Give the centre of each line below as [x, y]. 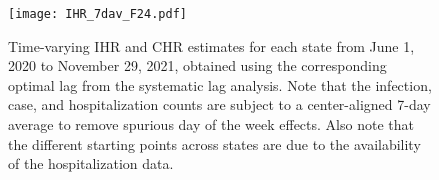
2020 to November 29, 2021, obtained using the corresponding [197, 65]
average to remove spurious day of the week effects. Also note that [211, 124]
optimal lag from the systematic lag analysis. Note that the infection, [220, 84]
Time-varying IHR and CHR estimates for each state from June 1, [211, 45]
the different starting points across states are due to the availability [214, 143]
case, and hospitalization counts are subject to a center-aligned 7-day [219, 104]
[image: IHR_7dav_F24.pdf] [97, 14]
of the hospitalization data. [91, 163]
